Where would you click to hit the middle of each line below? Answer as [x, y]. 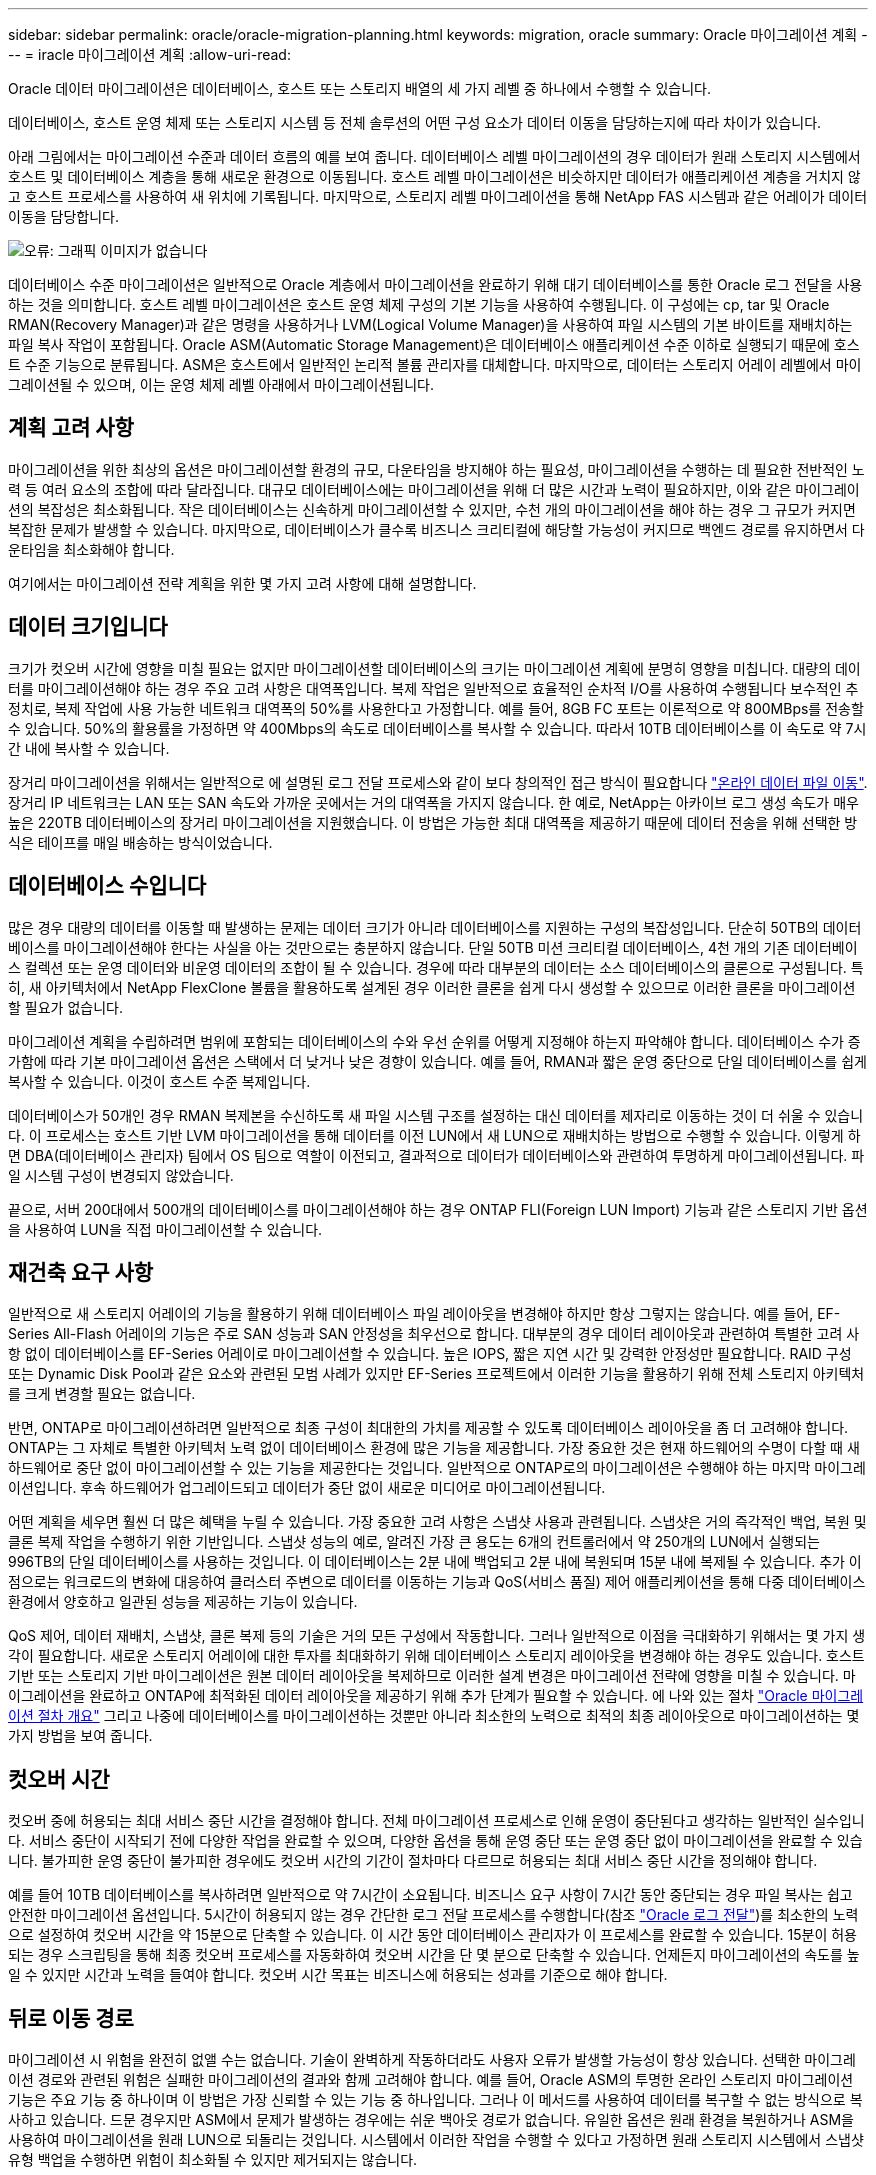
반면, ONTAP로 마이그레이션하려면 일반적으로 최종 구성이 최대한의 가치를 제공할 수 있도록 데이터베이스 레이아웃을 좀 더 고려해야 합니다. [428, 1428]
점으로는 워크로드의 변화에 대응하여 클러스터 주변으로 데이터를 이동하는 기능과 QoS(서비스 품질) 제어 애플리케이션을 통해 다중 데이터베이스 [437, 1582]
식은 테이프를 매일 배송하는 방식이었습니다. [140, 842]
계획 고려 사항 [71, 428]
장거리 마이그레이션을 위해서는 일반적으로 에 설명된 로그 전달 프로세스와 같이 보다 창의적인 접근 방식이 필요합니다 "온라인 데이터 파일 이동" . [438, 782]
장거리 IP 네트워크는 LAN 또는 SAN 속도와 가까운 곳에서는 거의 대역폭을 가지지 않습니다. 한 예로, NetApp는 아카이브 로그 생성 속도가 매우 [433, 802]
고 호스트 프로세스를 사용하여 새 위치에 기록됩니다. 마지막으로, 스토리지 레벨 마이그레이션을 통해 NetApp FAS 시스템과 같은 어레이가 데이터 [438, 196]
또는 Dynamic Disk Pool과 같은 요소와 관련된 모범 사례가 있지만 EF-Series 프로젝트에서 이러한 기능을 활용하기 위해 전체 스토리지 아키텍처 [436, 1374]
